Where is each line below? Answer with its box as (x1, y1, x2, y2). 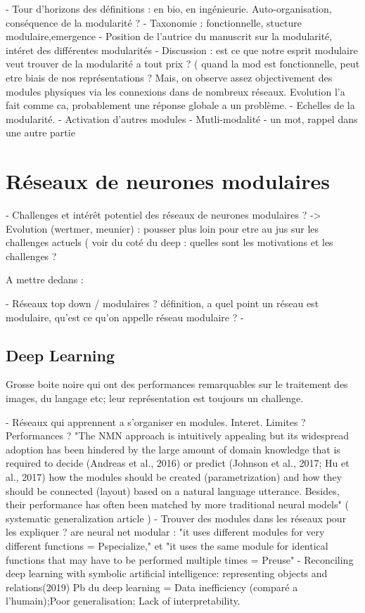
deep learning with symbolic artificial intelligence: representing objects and (6, 566, 328, 581)
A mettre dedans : (6, 272, 84, 287)
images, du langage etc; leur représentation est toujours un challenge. (6, 391, 304, 406)
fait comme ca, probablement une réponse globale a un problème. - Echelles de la (6, 98, 355, 112)
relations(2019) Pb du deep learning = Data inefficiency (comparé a (6, 579, 298, 594)
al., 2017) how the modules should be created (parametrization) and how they (6, 469, 342, 484)
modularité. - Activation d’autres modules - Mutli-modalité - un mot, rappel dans (6, 111, 358, 126)
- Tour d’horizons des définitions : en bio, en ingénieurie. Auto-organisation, (6, 1, 332, 15)
